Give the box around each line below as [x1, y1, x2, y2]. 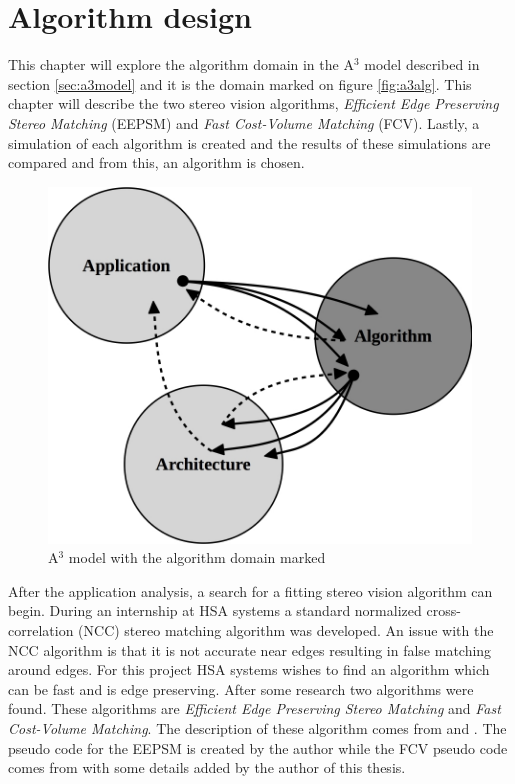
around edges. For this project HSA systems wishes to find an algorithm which [8, 659, 490, 680]
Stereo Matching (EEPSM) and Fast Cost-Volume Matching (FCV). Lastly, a [8, 112, 480, 133]
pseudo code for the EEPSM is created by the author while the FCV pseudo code [8, 737, 508, 758]
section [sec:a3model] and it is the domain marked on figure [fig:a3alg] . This [8, 73, 472, 94]
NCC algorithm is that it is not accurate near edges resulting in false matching [8, 639, 492, 660]
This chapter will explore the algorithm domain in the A [8, 54, 354, 75]
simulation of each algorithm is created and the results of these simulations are [8, 132, 491, 153]
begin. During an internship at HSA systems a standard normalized [8, 600, 422, 621]
